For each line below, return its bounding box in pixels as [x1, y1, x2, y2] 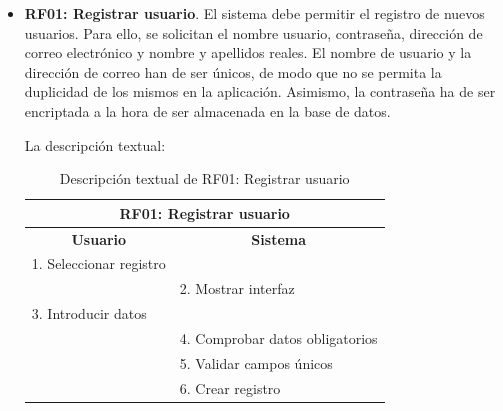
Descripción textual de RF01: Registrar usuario [59, 168, 350, 189]
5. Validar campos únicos [179, 352, 333, 373]
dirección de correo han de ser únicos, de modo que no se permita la [24, 61, 442, 82]
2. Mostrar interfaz [179, 278, 295, 299]
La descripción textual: [24, 134, 166, 155]
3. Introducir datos [31, 303, 147, 324]
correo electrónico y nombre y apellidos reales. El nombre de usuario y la [24, 42, 472, 63]
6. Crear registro [179, 377, 281, 398]
